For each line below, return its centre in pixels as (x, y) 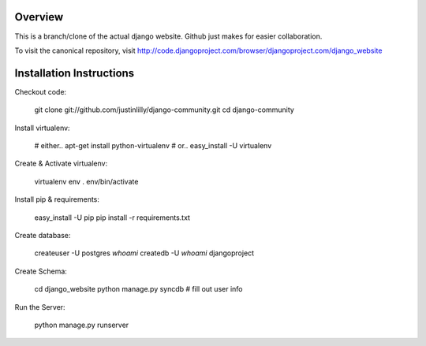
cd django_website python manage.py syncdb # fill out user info (138, 289)
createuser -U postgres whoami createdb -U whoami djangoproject (144, 253)
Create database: (43, 235)
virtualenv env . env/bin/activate (86, 181)
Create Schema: (41, 271)
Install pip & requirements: (57, 199)
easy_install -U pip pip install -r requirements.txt (112, 218)
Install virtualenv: (42, 128)
